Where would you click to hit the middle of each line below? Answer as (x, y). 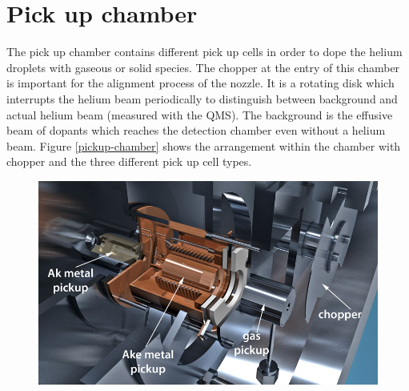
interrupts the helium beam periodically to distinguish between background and (202, 98)
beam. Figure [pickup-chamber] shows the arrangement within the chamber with (204, 145)
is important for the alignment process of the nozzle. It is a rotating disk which (200, 83)
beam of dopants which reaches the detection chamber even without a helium (196, 130)
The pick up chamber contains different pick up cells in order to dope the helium (204, 52)
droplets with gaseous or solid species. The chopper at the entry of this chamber (203, 67)
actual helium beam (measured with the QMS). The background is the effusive (200, 114)
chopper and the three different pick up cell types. (129, 161)
